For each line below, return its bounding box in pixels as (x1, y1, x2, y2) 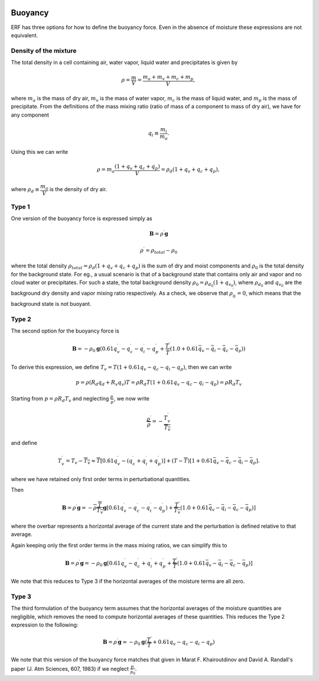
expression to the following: (11, 621, 79, 628)
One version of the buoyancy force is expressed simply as (11, 215, 153, 222)
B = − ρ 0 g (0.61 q (71, 346, 118, 353)
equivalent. (11, 31, 38, 38)
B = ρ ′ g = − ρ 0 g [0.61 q (65, 559, 125, 568)
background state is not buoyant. (11, 300, 92, 307)
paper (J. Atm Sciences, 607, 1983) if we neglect (11, 666, 129, 673)
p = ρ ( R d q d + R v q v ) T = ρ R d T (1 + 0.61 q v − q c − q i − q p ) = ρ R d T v (76, 379, 242, 387)
